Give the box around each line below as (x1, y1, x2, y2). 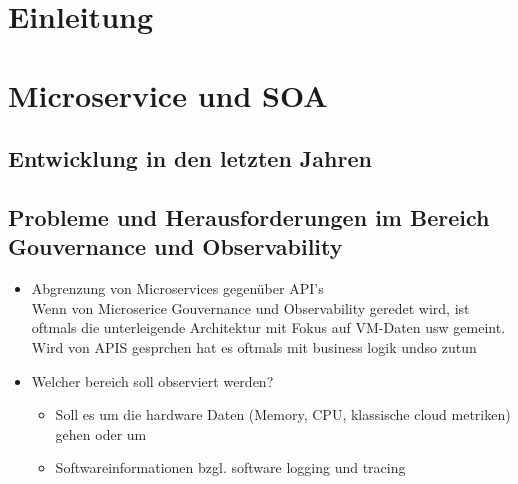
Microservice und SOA (8, 74, 328, 115)
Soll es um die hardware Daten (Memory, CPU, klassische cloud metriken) (55, 404, 511, 425)
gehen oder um (55, 423, 147, 444)
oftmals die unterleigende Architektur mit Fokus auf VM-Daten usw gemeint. (31, 317, 506, 338)
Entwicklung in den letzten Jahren (8, 143, 372, 174)
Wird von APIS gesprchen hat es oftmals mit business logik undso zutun (31, 336, 477, 357)
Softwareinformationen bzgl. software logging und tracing (55, 457, 406, 478)
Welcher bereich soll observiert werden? (31, 370, 274, 391)
